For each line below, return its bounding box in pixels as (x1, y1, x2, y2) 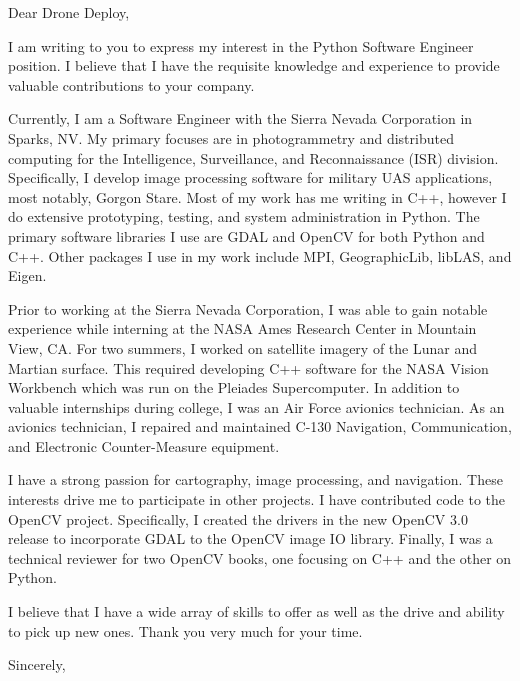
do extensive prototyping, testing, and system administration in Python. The (8, 206, 480, 227)
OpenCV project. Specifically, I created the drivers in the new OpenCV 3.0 (8, 508, 468, 529)
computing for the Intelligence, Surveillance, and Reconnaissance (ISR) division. (8, 147, 499, 168)
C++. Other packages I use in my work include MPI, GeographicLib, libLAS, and (8, 245, 512, 266)
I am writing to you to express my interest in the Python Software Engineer (8, 35, 474, 56)
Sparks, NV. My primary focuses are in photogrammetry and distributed (8, 127, 454, 148)
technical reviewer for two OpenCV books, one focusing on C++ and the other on (8, 547, 512, 568)
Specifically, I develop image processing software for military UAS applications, (8, 167, 493, 188)
